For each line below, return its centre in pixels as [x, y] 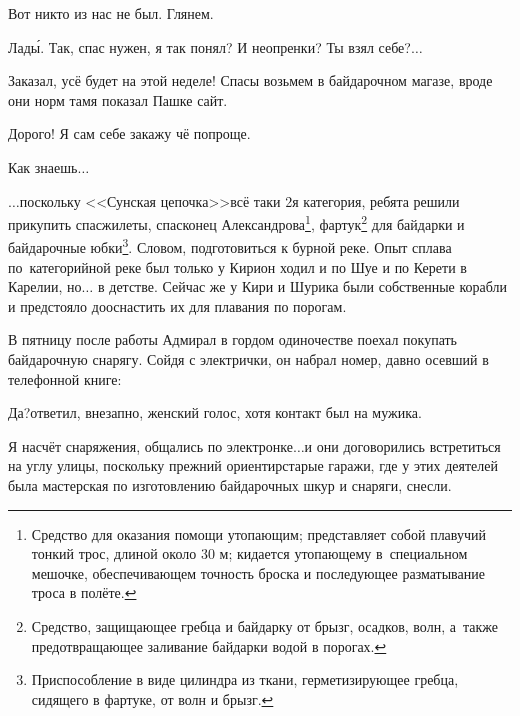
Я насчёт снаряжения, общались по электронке [150, 445]
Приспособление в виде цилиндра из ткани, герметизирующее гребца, [245, 679]
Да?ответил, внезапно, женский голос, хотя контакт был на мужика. [215, 412]
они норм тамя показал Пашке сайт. [118, 99]
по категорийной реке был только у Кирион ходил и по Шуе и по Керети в [237, 266]
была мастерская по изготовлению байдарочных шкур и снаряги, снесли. [230, 485]
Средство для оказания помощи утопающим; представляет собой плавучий [258, 533]
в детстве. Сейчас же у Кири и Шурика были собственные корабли [302, 286]
